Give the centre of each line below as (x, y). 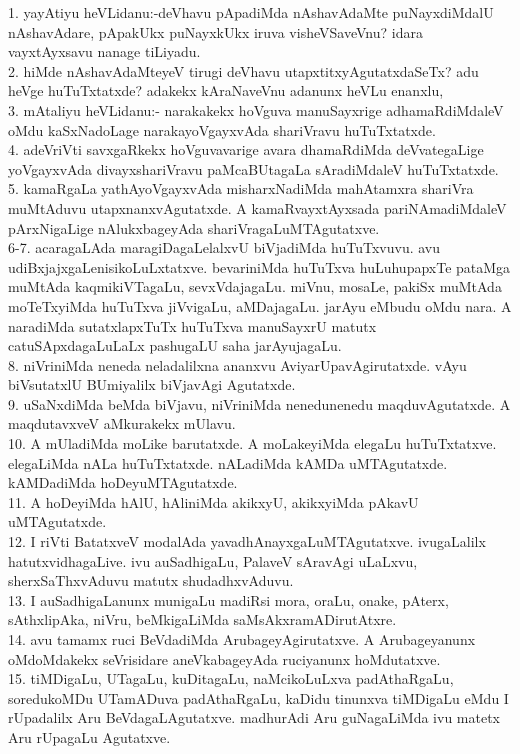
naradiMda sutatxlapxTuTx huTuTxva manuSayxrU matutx (192, 325)
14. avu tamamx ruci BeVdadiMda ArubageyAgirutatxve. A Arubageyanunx (242, 639)
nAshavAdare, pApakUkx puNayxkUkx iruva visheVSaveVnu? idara (215, 31)
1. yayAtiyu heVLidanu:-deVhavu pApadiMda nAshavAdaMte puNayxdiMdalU (251, 12)
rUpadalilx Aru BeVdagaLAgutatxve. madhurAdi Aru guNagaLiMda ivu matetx (254, 717)
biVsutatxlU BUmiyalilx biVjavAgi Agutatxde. (152, 384)
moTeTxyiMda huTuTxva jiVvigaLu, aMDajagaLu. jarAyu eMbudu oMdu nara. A (260, 305)
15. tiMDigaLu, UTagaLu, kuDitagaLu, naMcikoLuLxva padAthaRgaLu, (231, 678)
